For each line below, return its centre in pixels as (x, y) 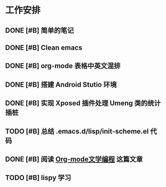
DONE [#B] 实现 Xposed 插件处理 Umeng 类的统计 (83, 103)
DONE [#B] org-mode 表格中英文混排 (63, 66)
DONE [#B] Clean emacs (44, 47)
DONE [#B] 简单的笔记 (40, 30)
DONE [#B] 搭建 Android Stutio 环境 (61, 84)
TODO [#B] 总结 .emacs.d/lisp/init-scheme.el (77, 131)
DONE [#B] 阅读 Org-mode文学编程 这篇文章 (74, 159)
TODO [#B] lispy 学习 (38, 178)
